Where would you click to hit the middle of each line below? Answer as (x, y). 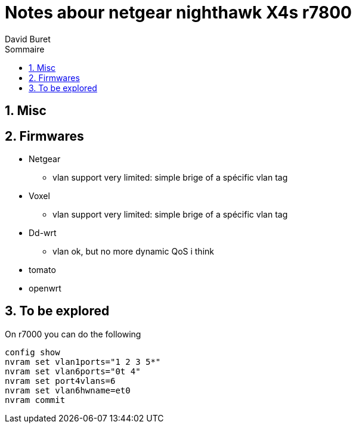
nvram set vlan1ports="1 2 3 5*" (83, 362)
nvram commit (35, 400)
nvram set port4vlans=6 (60, 381)
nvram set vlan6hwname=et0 (68, 390)
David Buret (28, 39)
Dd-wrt (43, 233)
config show (32, 352)
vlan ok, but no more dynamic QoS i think (133, 252)
